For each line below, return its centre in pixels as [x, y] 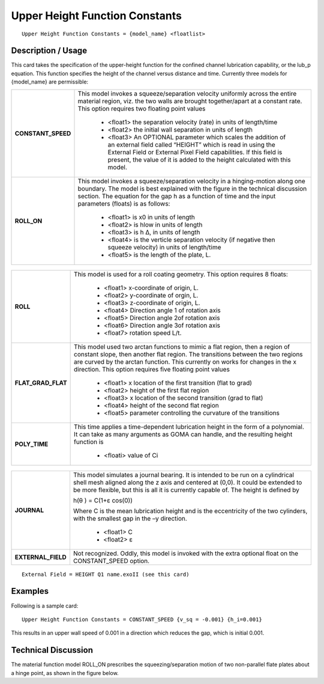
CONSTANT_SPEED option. [111, 561]
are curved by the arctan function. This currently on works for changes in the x [185, 362]
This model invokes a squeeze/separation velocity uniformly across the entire [187, 93]
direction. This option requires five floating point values [152, 369]
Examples [30, 591]
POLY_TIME [31, 444]
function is [89, 442]
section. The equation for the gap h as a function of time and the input [177, 196]
